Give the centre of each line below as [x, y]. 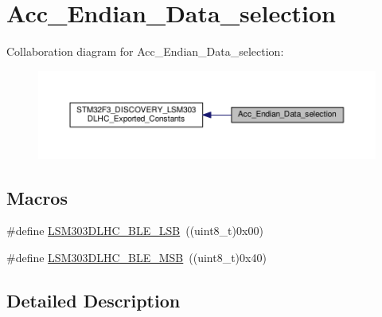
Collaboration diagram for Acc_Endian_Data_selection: [145, 51]
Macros [37, 197]
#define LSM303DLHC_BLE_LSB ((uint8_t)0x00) [135, 231]
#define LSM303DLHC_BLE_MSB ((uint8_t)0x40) [136, 257]
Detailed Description [94, 300]
